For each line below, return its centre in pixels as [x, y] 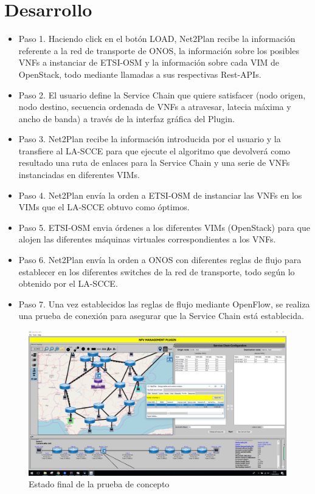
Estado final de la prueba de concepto [99, 484]
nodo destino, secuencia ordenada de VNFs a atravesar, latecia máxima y [155, 107]
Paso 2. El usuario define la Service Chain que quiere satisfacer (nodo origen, [162, 94]
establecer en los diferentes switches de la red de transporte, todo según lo [157, 271]
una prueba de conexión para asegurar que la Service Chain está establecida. [161, 316]
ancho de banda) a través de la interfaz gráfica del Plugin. [126, 118]
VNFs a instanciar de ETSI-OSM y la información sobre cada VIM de [149, 62]
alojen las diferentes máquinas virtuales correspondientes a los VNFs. [147, 239]
